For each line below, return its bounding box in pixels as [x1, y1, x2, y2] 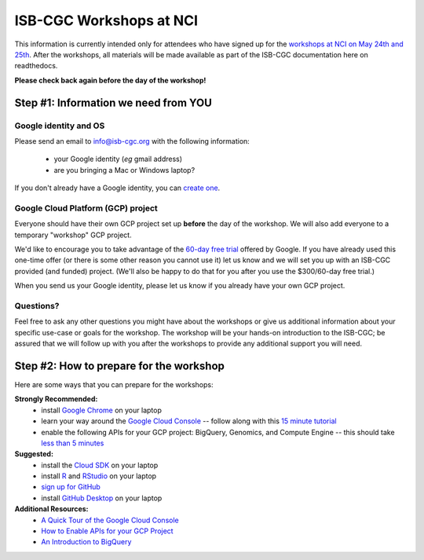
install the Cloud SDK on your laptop [41, 460, 159, 470]
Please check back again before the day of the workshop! [14, 75, 207, 85]
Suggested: [14, 449, 54, 459]
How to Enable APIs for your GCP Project [41, 526, 174, 536]
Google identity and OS [14, 120, 105, 131]
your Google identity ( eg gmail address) [53, 154, 183, 164]
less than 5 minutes [41, 438, 104, 448]
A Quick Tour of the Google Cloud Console [41, 515, 180, 525]
